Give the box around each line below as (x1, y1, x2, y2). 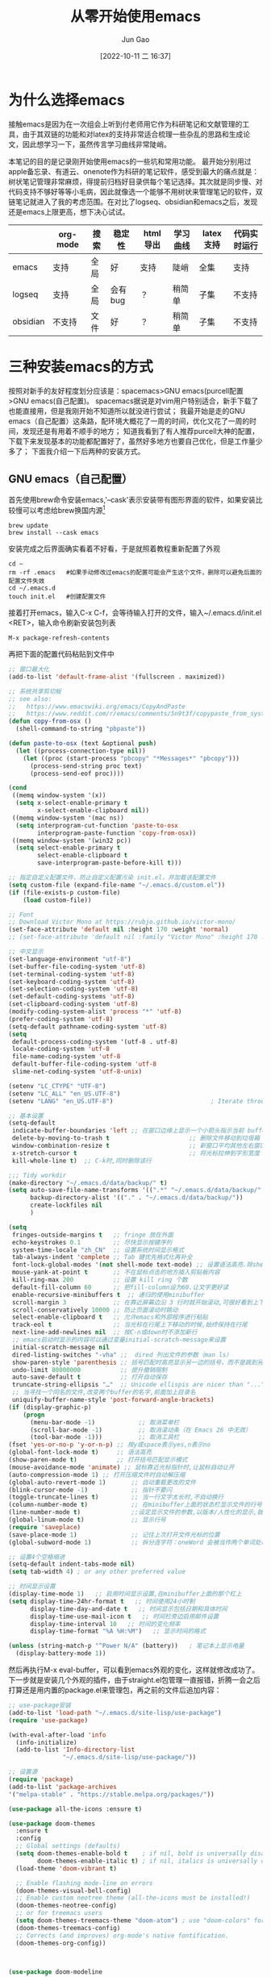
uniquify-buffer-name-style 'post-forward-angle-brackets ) (11, 1396, 215, 1404)
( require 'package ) (8, 1775, 74, 1783)
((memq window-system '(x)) (11, 791, 106, 799)
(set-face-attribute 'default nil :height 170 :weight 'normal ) (8, 925, 229, 934)
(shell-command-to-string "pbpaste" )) (15, 725, 147, 733)
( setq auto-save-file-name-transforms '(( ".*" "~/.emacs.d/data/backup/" (8, 1187, 262, 1195)
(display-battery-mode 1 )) (15, 1650, 106, 1658)
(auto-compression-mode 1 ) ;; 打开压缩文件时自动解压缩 (8, 1470, 186, 1479)
